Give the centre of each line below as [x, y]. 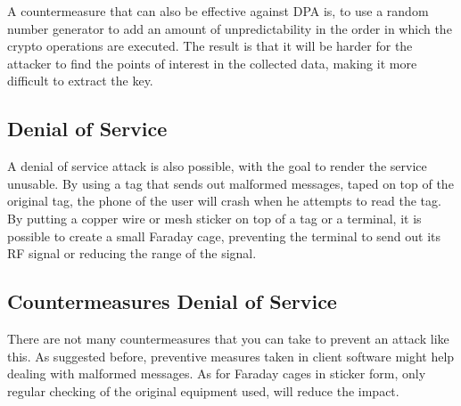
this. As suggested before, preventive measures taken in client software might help [231, 356]
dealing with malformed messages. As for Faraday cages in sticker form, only [217, 374]
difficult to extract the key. [80, 81]
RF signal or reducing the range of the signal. [132, 253]
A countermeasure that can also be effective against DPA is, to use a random [218, 11]
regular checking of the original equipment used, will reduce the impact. [203, 390]
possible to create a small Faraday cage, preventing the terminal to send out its [224, 235]
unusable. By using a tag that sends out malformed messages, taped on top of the [230, 183]
